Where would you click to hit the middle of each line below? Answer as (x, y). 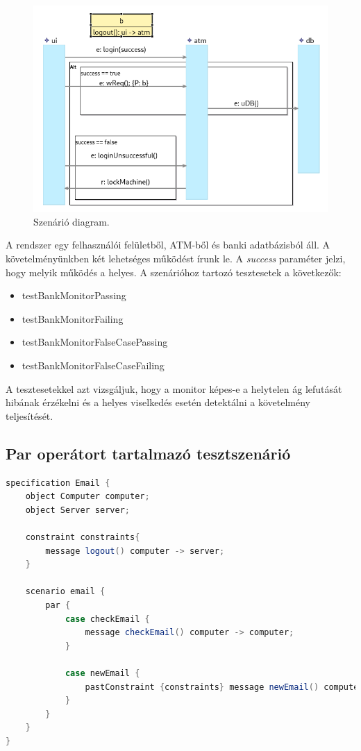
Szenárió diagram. (72, 221)
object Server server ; (77, 510)
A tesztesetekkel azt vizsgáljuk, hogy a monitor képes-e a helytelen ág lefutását (174, 388)
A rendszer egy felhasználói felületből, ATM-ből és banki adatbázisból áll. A (168, 245)
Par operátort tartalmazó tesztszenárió (148, 453)
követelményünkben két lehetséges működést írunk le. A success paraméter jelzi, (176, 259)
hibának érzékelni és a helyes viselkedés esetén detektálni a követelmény (158, 402)
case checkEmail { (107, 619)
